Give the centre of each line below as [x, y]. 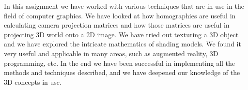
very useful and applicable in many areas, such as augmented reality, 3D [111, 53]
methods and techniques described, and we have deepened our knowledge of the [122, 72]
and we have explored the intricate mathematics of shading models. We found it [123, 44]
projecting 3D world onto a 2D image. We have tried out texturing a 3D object [121, 34]
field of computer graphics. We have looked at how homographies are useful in [120, 15]
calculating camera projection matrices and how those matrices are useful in [117, 25]
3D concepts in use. [33, 82]
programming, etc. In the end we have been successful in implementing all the [120, 63]
